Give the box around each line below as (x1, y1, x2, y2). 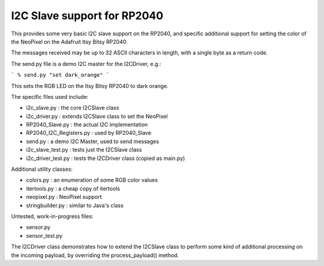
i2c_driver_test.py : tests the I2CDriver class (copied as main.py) (26, 155, 185, 162)
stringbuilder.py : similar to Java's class (26, 201, 124, 209)
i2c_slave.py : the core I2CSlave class (26, 104, 119, 111)
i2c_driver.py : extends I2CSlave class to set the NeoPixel (26, 113, 168, 120)
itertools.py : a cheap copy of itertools (26, 185, 120, 192)
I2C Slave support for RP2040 (11, 9, 164, 22)
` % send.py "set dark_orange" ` (11, 72, 110, 78)
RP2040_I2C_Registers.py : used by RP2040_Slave (26, 129, 152, 137)
